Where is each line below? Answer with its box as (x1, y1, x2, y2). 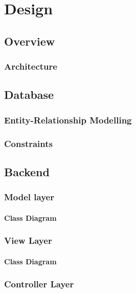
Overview (4, 33, 55, 49)
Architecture (4, 60, 57, 73)
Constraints (4, 137, 53, 150)
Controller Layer (4, 278, 74, 290)
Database (4, 87, 54, 102)
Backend (4, 163, 50, 179)
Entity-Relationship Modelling (4, 113, 132, 126)
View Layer (4, 234, 52, 247)
